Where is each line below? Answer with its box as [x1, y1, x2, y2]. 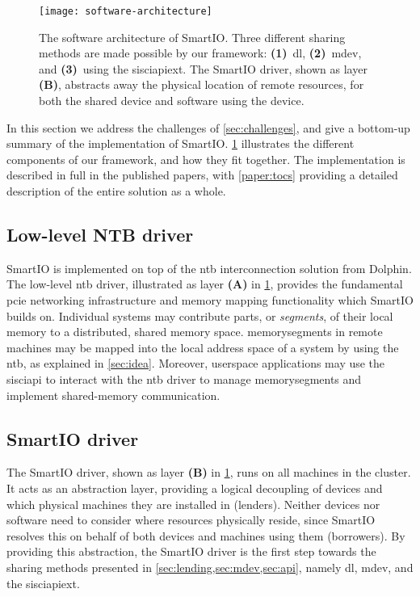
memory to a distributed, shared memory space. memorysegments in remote [6, 323, 383, 340]
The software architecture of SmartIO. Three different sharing [39, 28, 346, 45]
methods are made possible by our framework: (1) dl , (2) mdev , [39, 44, 362, 61]
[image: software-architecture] [39, 6, 212, 17]
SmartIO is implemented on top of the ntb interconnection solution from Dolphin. [6, 259, 412, 276]
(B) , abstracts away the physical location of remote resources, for [39, 76, 364, 93]
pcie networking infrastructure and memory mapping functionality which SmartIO [6, 291, 414, 308]
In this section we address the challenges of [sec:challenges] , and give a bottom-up [6, 119, 410, 136]
